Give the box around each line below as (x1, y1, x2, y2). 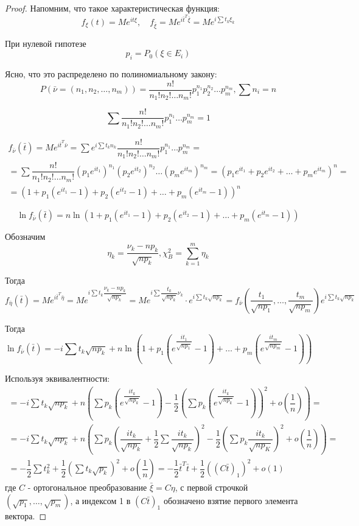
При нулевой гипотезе (5, 37, 86, 49)
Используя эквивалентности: (5, 372, 110, 385)
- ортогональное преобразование (27, 481, 147, 494)
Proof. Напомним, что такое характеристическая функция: (5, 2, 220, 14)
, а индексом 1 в (70, 494, 131, 507)
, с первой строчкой (175, 481, 248, 494)
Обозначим (5, 230, 46, 243)
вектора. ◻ (5, 509, 47, 522)
